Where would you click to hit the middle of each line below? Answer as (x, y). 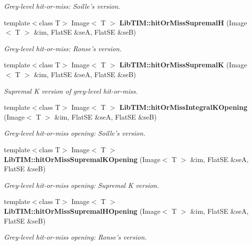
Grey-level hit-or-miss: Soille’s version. (62, 6)
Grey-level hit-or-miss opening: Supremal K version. (82, 185)
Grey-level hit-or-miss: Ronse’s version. (63, 48)
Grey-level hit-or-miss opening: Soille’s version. (75, 133)
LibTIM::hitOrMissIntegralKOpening (183, 107)
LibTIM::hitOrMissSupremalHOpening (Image (82, 211)
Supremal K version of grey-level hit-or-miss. (71, 91)
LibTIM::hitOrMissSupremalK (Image (183, 65)
